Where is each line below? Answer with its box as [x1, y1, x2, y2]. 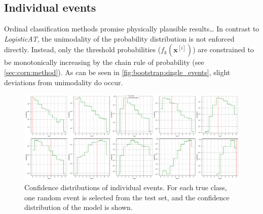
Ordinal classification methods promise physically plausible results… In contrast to [4, 23, 259, 34]
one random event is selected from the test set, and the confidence [24, 192, 230, 202]
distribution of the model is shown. [24, 202, 133, 212]
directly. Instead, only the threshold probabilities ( [4, 44, 161, 55]
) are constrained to [193, 44, 254, 55]
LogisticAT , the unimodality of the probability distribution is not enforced [4, 33, 235, 44]
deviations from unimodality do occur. [4, 77, 123, 87]
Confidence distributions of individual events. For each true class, [24, 182, 227, 193]
